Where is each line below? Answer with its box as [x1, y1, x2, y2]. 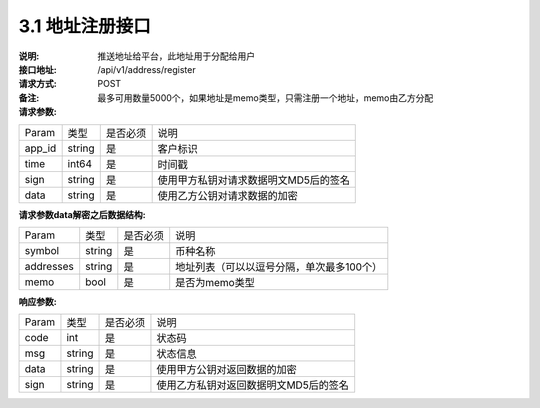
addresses [24, 259, 75, 273]
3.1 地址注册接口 [18, 15, 152, 37]
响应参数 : [18, 295, 57, 307]
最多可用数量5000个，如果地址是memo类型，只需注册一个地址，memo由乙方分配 [97, 91, 434, 104]
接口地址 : [18, 63, 57, 75]
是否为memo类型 [175, 275, 255, 289]
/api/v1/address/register [97, 63, 196, 75]
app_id [24, 141, 57, 155]
